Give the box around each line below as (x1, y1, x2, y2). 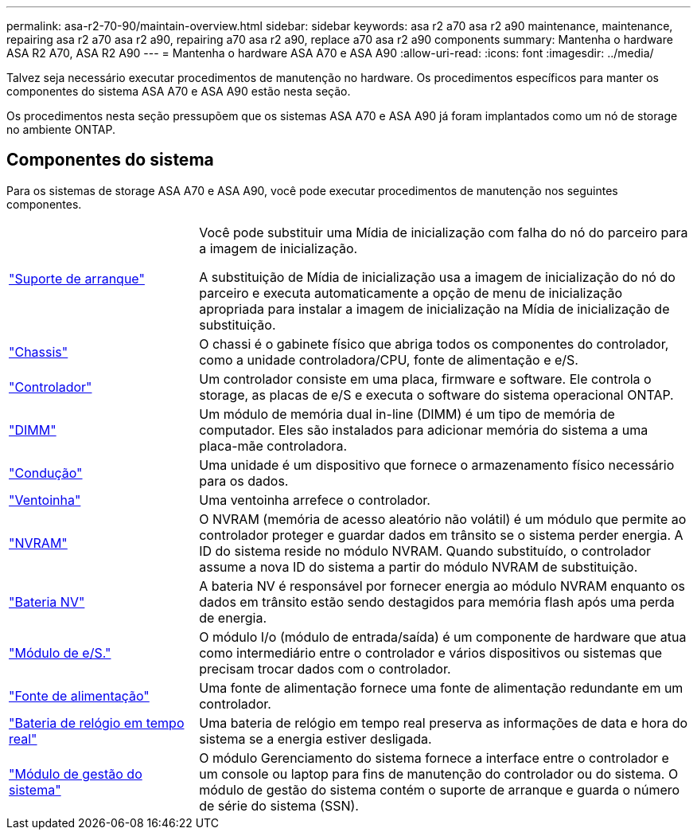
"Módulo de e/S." (9, 644, 111, 661)
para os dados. (199, 472, 289, 489)
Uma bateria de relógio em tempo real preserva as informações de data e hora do (199, 714, 688, 731)
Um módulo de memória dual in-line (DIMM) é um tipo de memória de (199, 405, 615, 422)
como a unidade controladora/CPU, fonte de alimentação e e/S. (199, 351, 578, 368)
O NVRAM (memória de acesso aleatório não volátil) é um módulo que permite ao (199, 510, 687, 527)
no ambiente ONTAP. (6, 123, 115, 136)
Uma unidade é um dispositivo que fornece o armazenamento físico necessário (199, 456, 675, 473)
